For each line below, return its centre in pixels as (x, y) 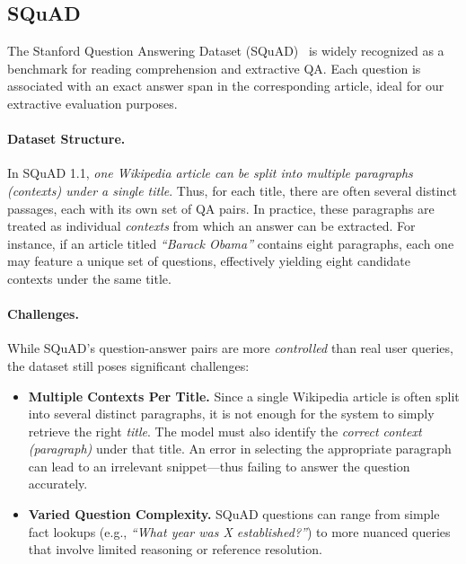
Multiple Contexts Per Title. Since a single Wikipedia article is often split (244, 396)
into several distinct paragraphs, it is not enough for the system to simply (231, 414)
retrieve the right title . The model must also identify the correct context (225, 431)
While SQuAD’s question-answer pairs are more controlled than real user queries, (230, 348)
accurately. (58, 484)
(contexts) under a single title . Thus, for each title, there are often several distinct (233, 190)
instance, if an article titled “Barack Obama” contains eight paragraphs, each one (231, 243)
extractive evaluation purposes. (92, 103)
